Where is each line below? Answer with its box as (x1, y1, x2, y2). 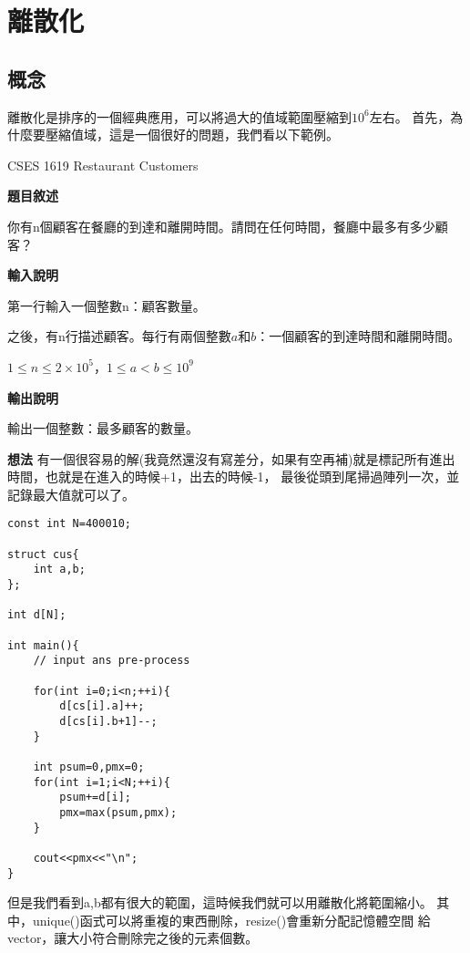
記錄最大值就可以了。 (7, 484, 135, 503)
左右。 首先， (369, 107, 451, 126)
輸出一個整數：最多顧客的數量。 (7, 419, 199, 438)
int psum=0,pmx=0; (33, 760, 145, 773)
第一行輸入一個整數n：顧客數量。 (7, 295, 206, 315)
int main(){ (7, 638, 79, 652)
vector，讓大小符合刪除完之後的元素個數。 (7, 928, 259, 948)
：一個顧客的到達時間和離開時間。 (256, 326, 461, 346)
